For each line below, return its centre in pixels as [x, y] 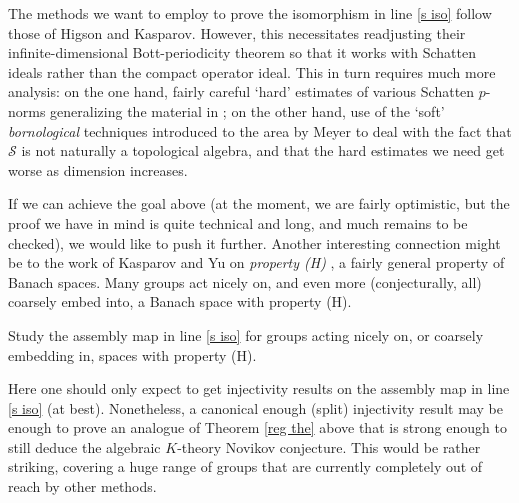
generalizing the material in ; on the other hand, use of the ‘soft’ [247, 110]
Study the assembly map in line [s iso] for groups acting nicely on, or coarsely [246, 334]
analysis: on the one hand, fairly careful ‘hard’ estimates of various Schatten [241, 91]
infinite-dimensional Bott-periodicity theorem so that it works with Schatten [242, 52]
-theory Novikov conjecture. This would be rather [329, 446]
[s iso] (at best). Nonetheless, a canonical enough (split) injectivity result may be [255, 407]
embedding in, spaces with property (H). [132, 354]
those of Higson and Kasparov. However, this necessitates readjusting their [237, 32]
